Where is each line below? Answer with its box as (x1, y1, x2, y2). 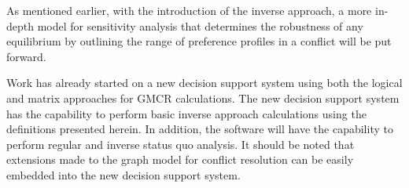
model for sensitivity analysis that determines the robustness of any (37, 17, 363, 34)
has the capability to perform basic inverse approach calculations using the (6, 105, 367, 121)
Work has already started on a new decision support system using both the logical (6, 74, 403, 91)
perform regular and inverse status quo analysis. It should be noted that (6, 136, 355, 152)
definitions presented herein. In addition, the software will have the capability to (6, 121, 393, 137)
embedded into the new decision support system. (6, 166, 241, 183)
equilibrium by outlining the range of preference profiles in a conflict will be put (6, 33, 392, 49)
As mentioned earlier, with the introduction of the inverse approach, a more (6, 2, 372, 18)
